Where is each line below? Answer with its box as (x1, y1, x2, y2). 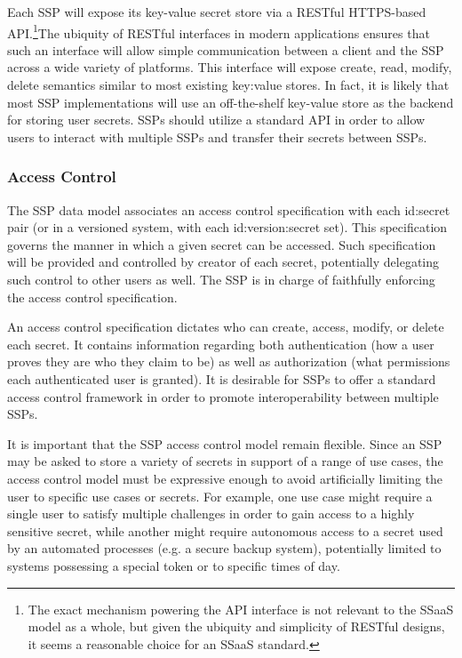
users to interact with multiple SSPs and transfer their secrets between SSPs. (7, 127, 427, 146)
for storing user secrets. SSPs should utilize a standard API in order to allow (7, 110, 426, 129)
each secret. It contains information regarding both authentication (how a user (7, 334, 434, 353)
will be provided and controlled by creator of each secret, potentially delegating (7, 253, 440, 271)
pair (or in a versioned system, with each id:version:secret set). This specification (7, 218, 448, 237)
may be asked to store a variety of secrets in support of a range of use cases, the (7, 452, 443, 470)
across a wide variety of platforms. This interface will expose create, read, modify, (7, 58, 452, 76)
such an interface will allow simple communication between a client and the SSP (7, 40, 444, 59)
